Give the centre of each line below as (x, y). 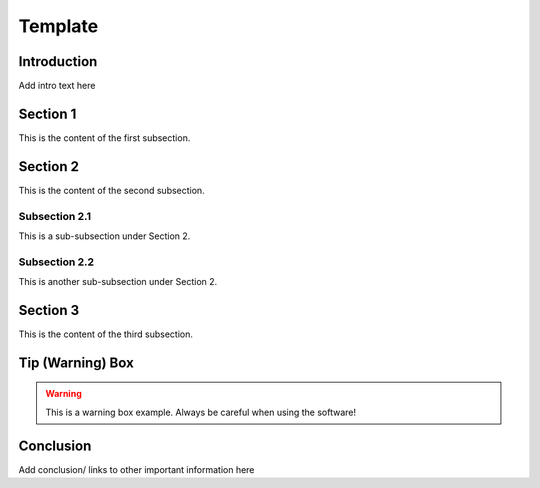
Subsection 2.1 (55, 216)
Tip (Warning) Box (76, 362)
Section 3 (49, 310)
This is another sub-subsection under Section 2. (118, 282)
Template (58, 26)
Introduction (58, 61)
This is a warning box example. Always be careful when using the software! (201, 412)
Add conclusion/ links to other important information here (136, 469)
